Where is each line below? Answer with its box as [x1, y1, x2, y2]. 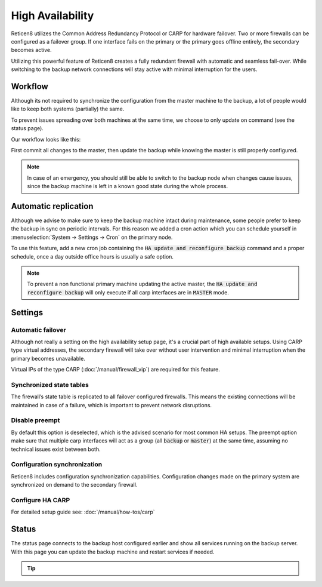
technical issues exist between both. [11, 445, 101, 453]
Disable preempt [11, 416, 60, 425]
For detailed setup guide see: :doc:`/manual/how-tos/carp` [11, 508, 155, 516]
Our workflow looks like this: [11, 136, 81, 143]
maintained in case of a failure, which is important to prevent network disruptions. [11, 401, 212, 408]
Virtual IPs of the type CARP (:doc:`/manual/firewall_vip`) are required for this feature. [11, 366, 221, 373]
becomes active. [11, 47, 52, 54]
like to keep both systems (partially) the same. [11, 105, 125, 113]
